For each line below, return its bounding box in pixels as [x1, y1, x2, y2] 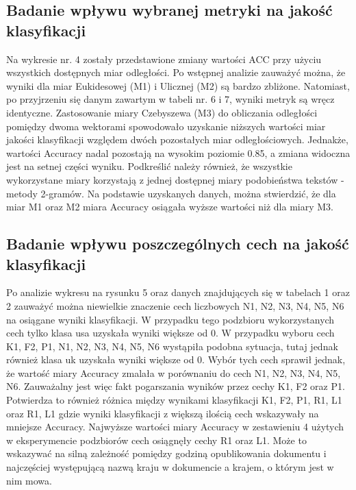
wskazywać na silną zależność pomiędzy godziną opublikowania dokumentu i [6, 446, 327, 461]
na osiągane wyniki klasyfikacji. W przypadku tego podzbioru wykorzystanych [6, 312, 335, 326]
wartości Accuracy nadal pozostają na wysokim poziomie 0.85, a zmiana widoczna [6, 145, 351, 160]
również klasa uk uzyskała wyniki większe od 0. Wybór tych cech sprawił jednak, [6, 352, 346, 367]
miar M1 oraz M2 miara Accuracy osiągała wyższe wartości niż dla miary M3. [6, 199, 334, 214]
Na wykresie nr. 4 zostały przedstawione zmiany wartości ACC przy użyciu [6, 51, 322, 66]
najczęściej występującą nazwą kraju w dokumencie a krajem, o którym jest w [6, 460, 334, 474]
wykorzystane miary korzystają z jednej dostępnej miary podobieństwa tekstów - [6, 172, 344, 186]
